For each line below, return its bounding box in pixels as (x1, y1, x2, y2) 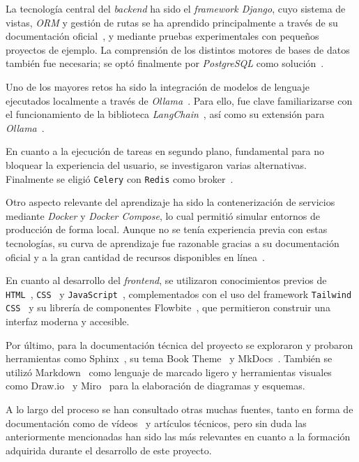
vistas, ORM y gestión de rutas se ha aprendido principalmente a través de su (6, 15, 338, 29)
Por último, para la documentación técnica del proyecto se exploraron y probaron (6, 337, 353, 352)
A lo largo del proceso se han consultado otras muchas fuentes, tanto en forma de (6, 402, 353, 417)
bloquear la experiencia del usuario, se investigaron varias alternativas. (6, 157, 307, 172)
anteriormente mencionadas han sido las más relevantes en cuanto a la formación (6, 429, 351, 444)
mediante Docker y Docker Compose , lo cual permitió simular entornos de (6, 208, 320, 223)
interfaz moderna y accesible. (6, 314, 130, 329)
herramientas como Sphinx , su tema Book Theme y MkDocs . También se (6, 351, 333, 366)
